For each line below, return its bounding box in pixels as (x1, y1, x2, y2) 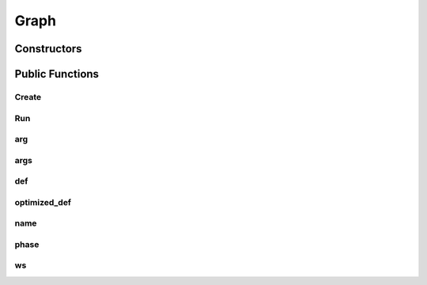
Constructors (14, 42, 82, 55)
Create (14, 91, 42, 102)
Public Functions (14, 67, 99, 81)
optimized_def (14, 196, 71, 207)
